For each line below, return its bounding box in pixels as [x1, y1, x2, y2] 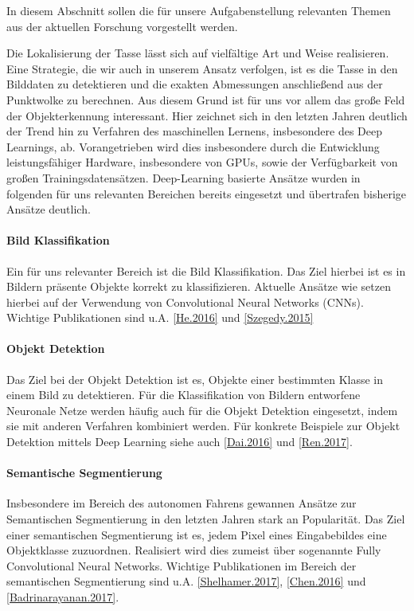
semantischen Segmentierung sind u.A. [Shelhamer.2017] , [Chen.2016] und [6, 573, 366, 589]
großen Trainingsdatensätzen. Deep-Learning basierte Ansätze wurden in [6, 169, 361, 186]
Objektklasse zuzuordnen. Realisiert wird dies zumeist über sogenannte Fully [6, 542, 381, 558]
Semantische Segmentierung [6, 464, 162, 481]
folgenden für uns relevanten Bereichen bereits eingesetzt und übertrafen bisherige [6, 185, 407, 202]
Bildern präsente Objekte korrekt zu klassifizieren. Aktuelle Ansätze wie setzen [6, 278, 391, 295]
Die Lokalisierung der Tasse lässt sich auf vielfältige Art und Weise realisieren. [6, 45, 389, 61]
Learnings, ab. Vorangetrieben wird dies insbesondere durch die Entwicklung [6, 138, 380, 155]
